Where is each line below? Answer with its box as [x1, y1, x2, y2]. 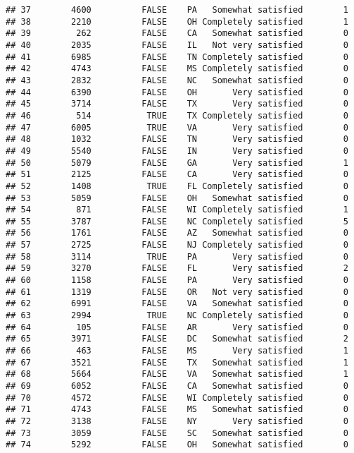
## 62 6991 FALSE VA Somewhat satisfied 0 [6, 298, 348, 309]
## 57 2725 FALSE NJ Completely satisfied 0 [6, 240, 348, 250]
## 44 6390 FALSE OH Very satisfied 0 [6, 87, 348, 97]
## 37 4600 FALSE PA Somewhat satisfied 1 [6, 5, 348, 15]
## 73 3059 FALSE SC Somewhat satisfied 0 [6, 428, 348, 438]
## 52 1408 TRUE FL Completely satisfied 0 [6, 181, 348, 191]
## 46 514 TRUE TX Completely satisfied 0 [6, 110, 348, 121]
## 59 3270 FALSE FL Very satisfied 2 [6, 263, 348, 274]
